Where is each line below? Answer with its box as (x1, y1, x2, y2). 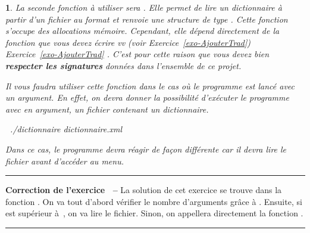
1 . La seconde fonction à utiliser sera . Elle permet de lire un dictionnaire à (5, 1, 282, 13)
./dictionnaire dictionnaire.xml (10, 123, 123, 135)
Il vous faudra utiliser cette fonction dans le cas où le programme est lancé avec (5, 79, 295, 92)
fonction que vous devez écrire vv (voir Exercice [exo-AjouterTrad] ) (5, 36, 251, 48)
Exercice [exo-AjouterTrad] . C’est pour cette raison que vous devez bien (5, 48, 270, 60)
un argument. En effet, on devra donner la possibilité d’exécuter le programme (5, 91, 289, 104)
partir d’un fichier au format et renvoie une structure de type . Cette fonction (5, 13, 288, 25)
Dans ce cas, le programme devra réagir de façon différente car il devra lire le (5, 142, 287, 155)
